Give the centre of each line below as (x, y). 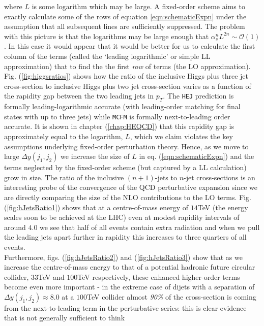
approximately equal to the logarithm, (64, 136)
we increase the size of (95, 156)
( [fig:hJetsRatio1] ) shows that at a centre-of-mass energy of (96, 207)
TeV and (51, 276)
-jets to (166, 177)
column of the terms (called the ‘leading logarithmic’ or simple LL (107, 56)
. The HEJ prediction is (198, 96)
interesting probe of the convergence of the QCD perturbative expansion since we (131, 187)
